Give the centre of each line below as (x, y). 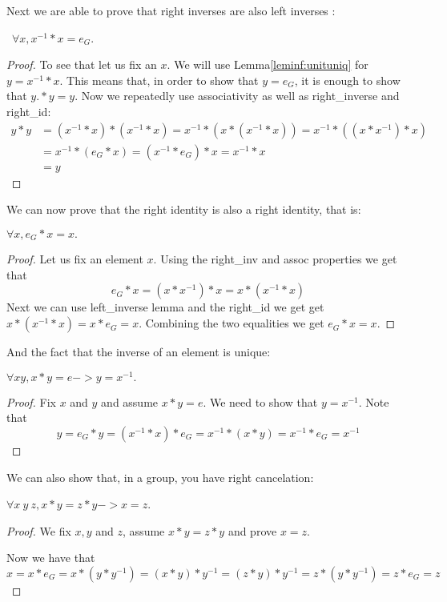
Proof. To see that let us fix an (82, 64)
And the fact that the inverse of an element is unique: (139, 352)
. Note (374, 401)
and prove (252, 530)
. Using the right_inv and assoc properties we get (275, 259)
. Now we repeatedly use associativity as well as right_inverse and (237, 96)
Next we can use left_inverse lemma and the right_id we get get (165, 307)
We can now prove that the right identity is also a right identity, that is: (184, 209)
